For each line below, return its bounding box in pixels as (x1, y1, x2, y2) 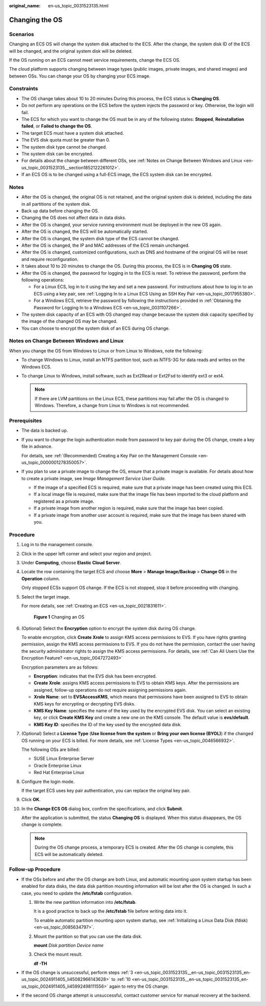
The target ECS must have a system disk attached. (21, 130, 124, 136)
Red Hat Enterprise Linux (33, 770, 85, 776)
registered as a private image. (33, 498, 95, 504)
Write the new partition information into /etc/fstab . (33, 899, 137, 905)
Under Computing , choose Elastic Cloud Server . (21, 559, 121, 565)
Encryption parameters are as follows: (21, 664, 99, 670)
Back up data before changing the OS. (21, 208, 100, 214)
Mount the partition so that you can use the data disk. (33, 933, 142, 939)
